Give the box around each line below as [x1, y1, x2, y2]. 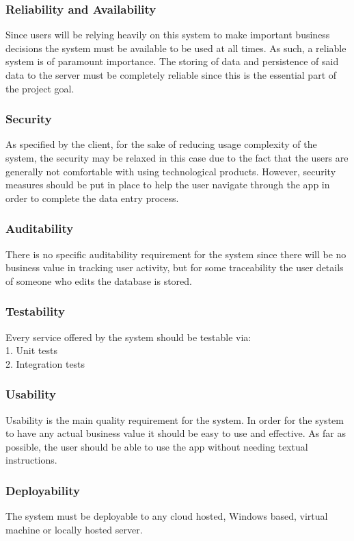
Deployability [5, 481, 80, 499]
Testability [5, 303, 65, 320]
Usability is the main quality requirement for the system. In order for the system [5, 412, 344, 427]
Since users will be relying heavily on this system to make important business [5, 27, 330, 42]
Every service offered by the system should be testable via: [5, 329, 251, 344]
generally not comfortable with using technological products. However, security [5, 164, 336, 178]
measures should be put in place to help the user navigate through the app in [5, 177, 330, 192]
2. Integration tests [5, 356, 85, 370]
